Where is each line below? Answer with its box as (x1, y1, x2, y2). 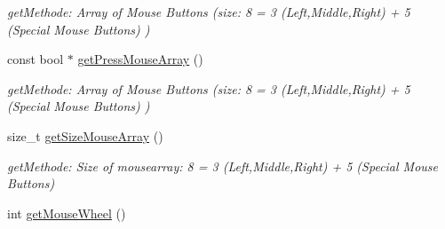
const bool (7, 50, 64, 68)
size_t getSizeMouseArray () (7, 126, 163, 145)
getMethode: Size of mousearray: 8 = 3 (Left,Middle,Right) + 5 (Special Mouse (7, 156, 439, 175)
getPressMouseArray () (77, 50, 203, 68)
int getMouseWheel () (7, 203, 126, 222)
